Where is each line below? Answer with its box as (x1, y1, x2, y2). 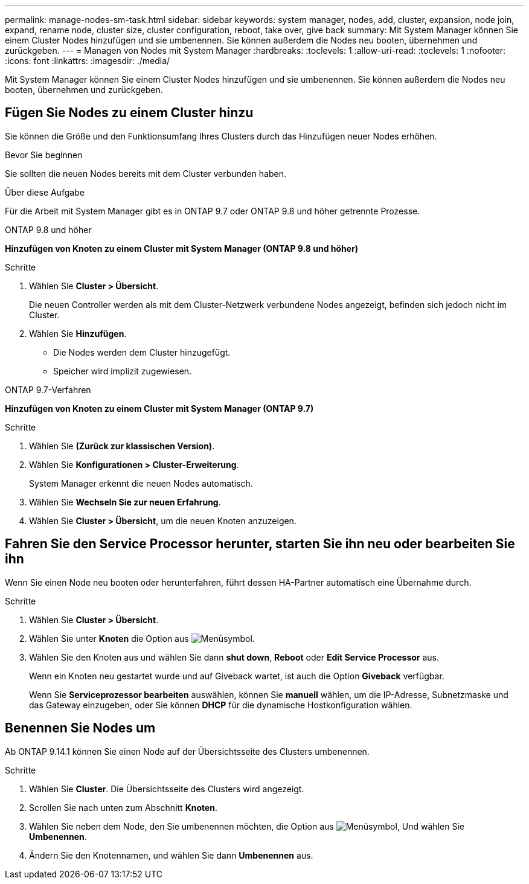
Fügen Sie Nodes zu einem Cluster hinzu (5, 105, 254, 121)
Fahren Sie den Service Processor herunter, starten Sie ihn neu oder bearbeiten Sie (5, 536, 515, 552)
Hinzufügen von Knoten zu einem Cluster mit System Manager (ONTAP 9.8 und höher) (5, 243, 359, 254)
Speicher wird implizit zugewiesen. (53, 365, 192, 376)
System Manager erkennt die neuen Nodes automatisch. (29, 478, 253, 488)
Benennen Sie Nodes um (5, 720, 156, 736)
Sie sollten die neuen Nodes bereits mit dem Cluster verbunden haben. (5, 168, 286, 179)
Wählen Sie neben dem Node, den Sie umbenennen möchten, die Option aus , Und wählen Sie (29, 821, 464, 831)
